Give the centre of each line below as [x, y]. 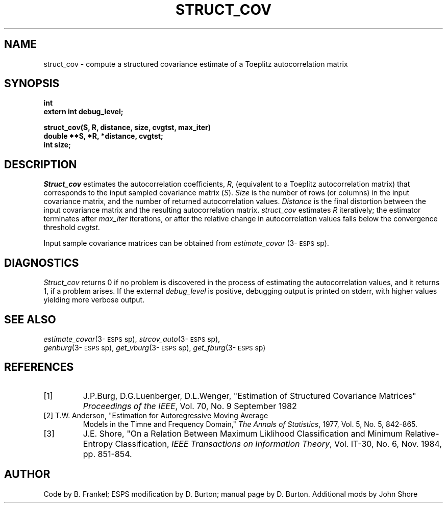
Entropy [98, 443]
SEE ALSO [30, 319]
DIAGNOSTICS [42, 263]
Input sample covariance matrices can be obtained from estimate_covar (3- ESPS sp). [186, 243]
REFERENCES [39, 367]
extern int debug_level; [83, 112]
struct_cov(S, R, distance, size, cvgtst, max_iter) [127, 128]
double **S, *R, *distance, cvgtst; [103, 136]
